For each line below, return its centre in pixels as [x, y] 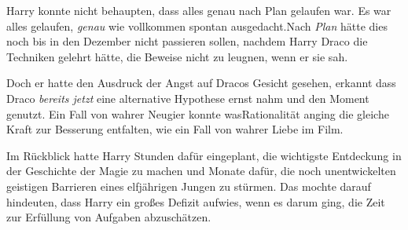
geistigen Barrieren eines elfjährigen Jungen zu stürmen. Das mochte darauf [189, 186]
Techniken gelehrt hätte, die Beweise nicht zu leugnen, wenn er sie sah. [177, 56]
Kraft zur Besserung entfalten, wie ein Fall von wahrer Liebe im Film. [175, 129]
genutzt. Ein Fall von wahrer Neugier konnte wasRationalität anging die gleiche [198, 113]
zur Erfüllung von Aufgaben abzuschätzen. [109, 217]
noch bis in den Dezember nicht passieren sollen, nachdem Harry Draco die [187, 41]
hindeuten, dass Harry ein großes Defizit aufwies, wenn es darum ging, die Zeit [196, 201]
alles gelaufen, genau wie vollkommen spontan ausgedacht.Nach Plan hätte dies [197, 26]
